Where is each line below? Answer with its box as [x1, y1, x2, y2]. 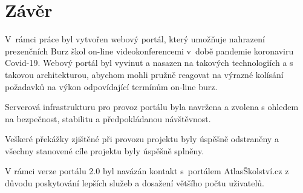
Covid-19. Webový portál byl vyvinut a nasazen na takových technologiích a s [5, 56, 293, 69]
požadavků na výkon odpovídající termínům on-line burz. [5, 80, 218, 93]
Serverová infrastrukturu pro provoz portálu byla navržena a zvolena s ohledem [5, 100, 299, 113]
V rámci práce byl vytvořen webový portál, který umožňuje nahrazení [5, 33, 265, 45]
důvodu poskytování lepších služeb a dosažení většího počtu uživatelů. [5, 177, 264, 189]
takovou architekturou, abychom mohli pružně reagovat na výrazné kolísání [5, 68, 284, 80]
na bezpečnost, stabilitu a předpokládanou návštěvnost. [5, 112, 211, 125]
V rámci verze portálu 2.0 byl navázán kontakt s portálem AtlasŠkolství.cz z [5, 165, 289, 177]
